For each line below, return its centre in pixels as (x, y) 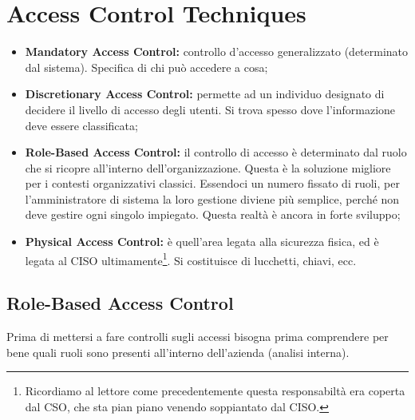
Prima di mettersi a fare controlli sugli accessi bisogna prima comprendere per (198, 337)
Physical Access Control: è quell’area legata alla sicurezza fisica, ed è (202, 242)
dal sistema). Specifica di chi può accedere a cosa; (146, 67)
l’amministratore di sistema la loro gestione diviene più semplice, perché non (212, 198)
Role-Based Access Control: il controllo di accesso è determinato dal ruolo (216, 152)
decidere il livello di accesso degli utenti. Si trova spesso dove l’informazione (210, 109)
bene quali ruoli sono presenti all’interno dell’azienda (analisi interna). (178, 352)
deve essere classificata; (81, 125)
